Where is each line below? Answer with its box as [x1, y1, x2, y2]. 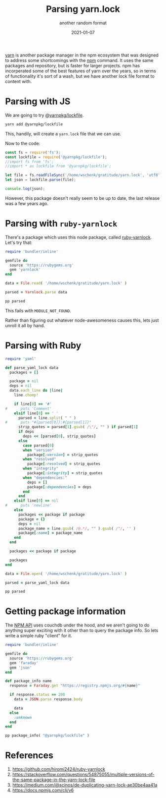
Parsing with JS [5, 96, 71, 107]
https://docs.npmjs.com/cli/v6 [12, 787, 74, 794]
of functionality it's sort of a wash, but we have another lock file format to [5, 73, 155, 79]
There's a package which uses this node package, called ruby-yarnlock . [5, 234, 152, 240]
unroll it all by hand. [5, 322, 45, 328]
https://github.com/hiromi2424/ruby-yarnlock [12, 766, 105, 772]
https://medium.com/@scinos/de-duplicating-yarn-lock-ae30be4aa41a [12, 782, 158, 788]
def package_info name [5, 679, 52, 684]
